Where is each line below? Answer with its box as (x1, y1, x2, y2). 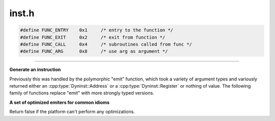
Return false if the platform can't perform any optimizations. (9, 109, 135, 115)
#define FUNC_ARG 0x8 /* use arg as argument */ (20, 49, 168, 54)
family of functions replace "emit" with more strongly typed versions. (9, 90, 155, 96)
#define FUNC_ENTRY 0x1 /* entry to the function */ (20, 27, 174, 33)
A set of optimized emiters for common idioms (9, 99, 109, 105)
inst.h (9, 8, 35, 19)
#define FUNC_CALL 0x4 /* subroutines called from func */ (20, 41, 193, 47)
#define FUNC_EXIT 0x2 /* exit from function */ (20, 34, 166, 40)
